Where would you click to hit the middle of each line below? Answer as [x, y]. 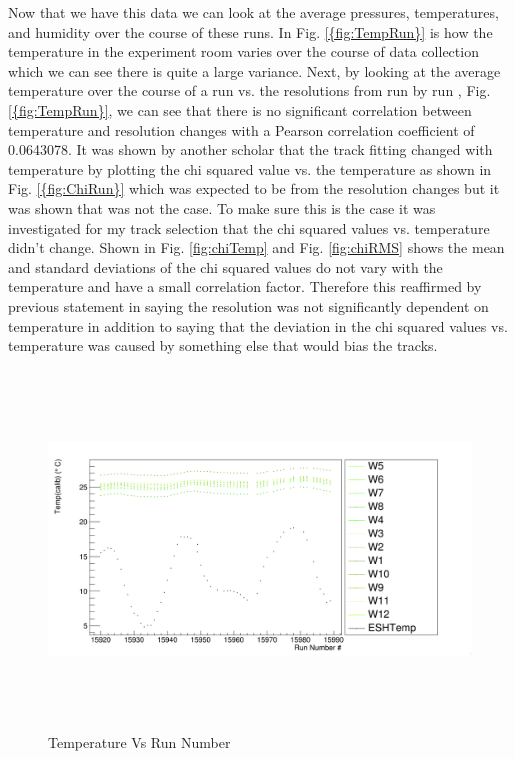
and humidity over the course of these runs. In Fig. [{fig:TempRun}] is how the [250, 31]
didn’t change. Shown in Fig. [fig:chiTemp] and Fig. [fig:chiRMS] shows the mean [256, 247]
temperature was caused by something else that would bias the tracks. [223, 345]
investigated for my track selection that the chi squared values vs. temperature [249, 227]
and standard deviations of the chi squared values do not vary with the [225, 266]
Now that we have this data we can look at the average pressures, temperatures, [253, 12]
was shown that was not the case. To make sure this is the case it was [222, 207]
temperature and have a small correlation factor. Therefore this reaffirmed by [245, 286]
